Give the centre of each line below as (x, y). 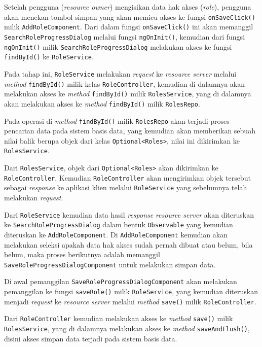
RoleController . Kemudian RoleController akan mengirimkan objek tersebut (127, 177)
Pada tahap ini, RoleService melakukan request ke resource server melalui (120, 73)
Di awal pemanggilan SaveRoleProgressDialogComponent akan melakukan (121, 281)
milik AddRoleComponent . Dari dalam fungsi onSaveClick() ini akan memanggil (129, 27)
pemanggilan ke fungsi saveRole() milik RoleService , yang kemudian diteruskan (131, 291)
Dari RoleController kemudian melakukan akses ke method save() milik (119, 318)
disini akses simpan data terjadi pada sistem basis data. (91, 338)
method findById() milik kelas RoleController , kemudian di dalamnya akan (124, 83)
